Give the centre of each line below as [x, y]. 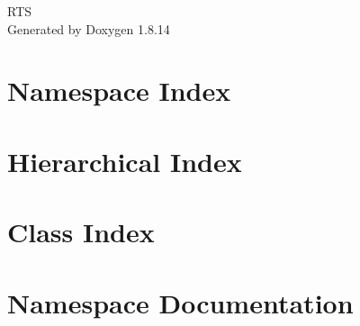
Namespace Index [119, 91]
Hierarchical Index [125, 161]
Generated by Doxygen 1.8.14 [89, 28]
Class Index [81, 232]
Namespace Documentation [180, 302]
